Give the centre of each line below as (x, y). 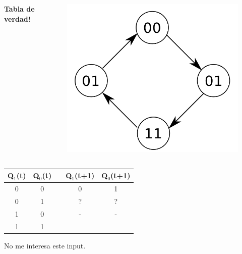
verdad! (17, 18)
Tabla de (19, 9)
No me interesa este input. (45, 245)
